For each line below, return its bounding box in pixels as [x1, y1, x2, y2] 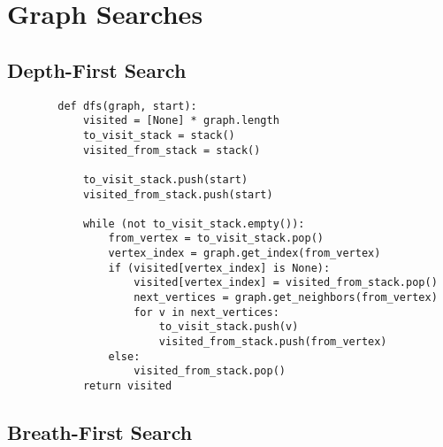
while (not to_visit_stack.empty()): [82, 217, 305, 230]
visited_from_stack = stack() [82, 143, 261, 157]
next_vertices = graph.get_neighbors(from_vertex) [134, 291, 438, 304]
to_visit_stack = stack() [82, 128, 235, 142]
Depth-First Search [7, 56, 187, 83]
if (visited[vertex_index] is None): [108, 261, 331, 274]
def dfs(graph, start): [57, 99, 197, 112]
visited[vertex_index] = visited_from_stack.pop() [134, 276, 438, 289]
